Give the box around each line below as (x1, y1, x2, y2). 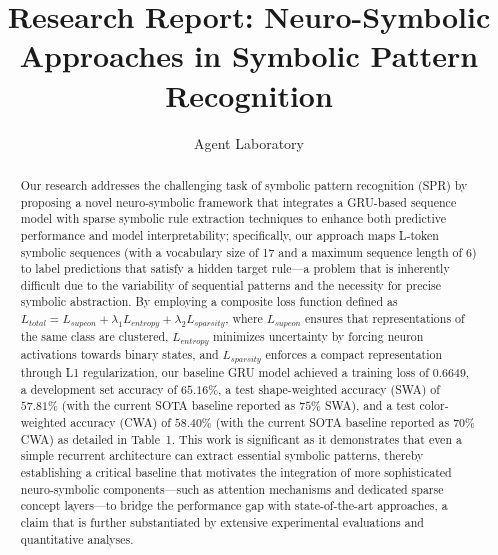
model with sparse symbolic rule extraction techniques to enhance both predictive (20, 210, 446, 227)
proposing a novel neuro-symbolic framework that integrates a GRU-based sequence (20, 193, 457, 210)
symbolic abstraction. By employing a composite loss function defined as (20, 293, 398, 310)
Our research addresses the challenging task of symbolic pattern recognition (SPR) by (20, 176, 468, 193)
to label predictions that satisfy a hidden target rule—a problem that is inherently (20, 260, 450, 277)
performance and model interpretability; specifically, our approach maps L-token (20, 226, 439, 243)
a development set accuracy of (20, 380, 178, 397)
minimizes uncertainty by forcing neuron (213, 328, 424, 345)
